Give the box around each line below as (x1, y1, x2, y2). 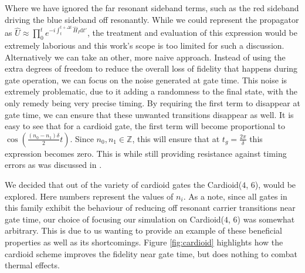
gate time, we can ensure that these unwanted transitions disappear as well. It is (5, 108, 294, 120)
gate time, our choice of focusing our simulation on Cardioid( (5, 213, 225, 225)
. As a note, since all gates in (183, 190, 287, 202)
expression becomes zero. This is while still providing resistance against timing (5, 147, 287, 159)
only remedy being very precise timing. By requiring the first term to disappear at (5, 96, 300, 109)
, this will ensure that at (132, 132, 220, 144)
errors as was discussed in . (5, 159, 102, 171)
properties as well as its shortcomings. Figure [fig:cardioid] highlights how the (5, 235, 283, 248)
